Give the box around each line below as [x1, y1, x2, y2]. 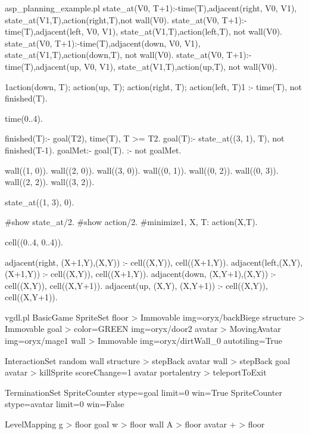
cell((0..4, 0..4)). [5, 235, 64, 248]
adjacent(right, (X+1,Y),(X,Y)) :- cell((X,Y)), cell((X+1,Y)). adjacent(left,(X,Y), [5, 256, 303, 268]
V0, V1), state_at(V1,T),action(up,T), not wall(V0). [84, 60, 277, 72]
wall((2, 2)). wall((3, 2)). [5, 176, 95, 188]
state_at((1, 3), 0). [5, 195, 74, 208]
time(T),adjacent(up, [5, 60, 82, 72]
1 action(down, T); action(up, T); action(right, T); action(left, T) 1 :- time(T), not [5, 80, 302, 93]
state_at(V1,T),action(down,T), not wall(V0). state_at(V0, [5, 48, 224, 61]
